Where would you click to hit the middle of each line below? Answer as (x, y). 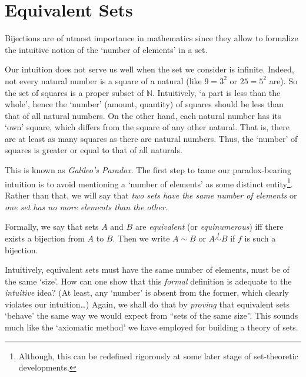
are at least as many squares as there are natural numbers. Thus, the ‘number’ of (151, 138)
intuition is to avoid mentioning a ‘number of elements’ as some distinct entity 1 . (149, 183)
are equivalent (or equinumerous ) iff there (209, 226)
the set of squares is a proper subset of (74, 92)
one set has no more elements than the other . (86, 206)
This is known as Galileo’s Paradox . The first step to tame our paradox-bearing (148, 170)
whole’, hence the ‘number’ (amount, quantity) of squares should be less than (144, 104)
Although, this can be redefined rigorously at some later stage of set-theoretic (158, 355)
